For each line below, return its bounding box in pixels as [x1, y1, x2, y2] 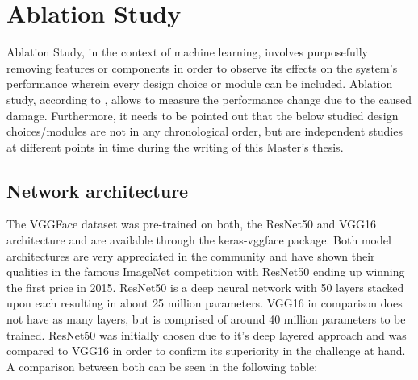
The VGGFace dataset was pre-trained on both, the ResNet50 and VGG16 [6, 215, 377, 232]
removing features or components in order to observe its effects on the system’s [6, 59, 398, 76]
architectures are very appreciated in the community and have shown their [6, 247, 375, 264]
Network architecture [6, 177, 189, 203]
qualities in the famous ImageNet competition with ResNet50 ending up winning [6, 263, 405, 280]
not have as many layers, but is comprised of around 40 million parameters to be [6, 311, 406, 328]
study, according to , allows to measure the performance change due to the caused [6, 90, 412, 107]
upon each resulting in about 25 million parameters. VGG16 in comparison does [6, 294, 403, 311]
